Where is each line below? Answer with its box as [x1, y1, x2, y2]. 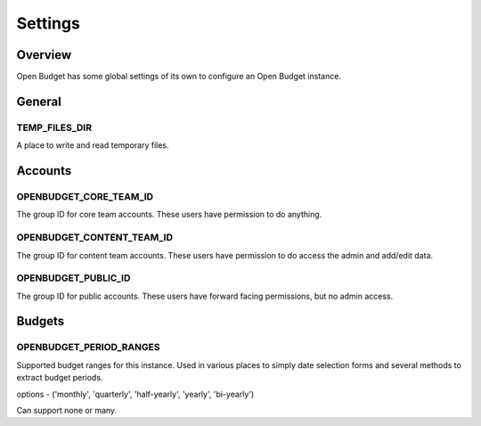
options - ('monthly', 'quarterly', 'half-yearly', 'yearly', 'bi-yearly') [16, 389, 255, 399]
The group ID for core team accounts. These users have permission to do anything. [16, 209, 322, 220]
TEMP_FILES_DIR [16, 121, 93, 134]
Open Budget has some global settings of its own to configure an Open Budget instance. [16, 71, 342, 82]
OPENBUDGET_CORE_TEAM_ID [16, 191, 154, 202]
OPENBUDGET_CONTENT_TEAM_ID [16, 232, 174, 244]
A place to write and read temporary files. [16, 140, 169, 151]
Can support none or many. [16, 405, 118, 415]
